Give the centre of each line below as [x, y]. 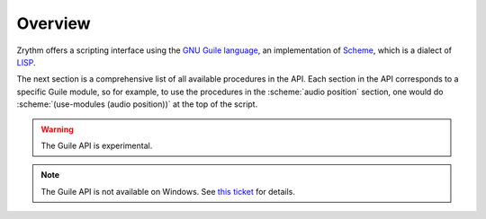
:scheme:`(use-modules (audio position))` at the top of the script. [137, 104]
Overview [54, 23]
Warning [57, 129]
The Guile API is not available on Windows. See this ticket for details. [168, 191]
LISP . [26, 62]
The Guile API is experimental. [97, 145]
